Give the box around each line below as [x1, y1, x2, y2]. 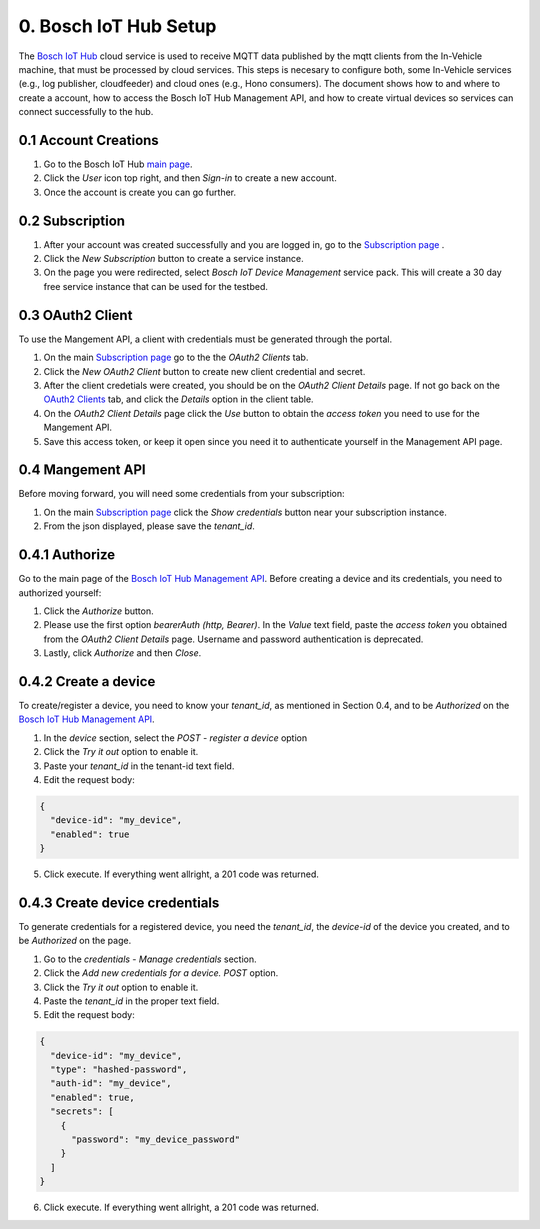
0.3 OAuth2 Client [18, 306, 133, 324]
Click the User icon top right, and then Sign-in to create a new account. [43, 172, 337, 184]
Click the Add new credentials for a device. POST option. [43, 967, 279, 979]
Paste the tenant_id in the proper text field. [43, 995, 220, 1007]
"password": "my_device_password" [71, 1134, 240, 1145]
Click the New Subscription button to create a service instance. [43, 253, 304, 265]
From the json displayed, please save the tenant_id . [43, 520, 255, 532]
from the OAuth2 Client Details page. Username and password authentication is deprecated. [43, 633, 424, 645]
